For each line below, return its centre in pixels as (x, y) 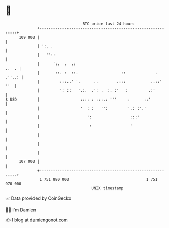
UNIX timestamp (108, 188)
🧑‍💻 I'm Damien (21, 210)
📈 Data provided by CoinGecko (38, 198)
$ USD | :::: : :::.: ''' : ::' (78, 99)
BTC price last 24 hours (109, 24)
